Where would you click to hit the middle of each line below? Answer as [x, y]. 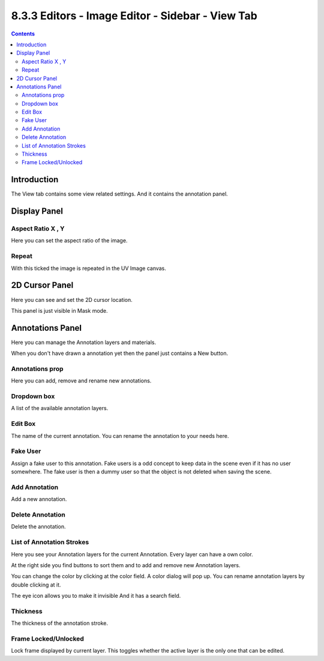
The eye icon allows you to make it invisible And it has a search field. [96, 596]
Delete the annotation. [38, 527]
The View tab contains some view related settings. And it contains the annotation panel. [119, 194]
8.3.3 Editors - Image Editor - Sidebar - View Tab [134, 16]
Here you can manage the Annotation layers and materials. [83, 342]
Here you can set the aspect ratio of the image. [69, 241]
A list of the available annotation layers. [60, 408]
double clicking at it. [36, 585]
